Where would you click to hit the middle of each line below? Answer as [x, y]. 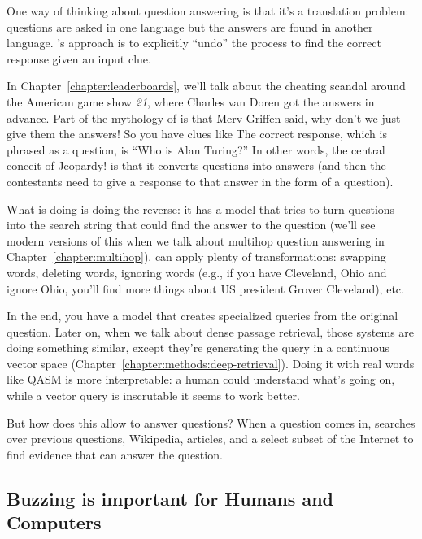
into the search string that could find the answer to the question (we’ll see [191, 225]
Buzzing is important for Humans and [170, 498]
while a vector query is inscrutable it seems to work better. [153, 396]
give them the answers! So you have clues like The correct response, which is [197, 134]
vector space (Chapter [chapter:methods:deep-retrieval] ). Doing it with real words [211, 363]
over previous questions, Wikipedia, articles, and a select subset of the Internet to [210, 439]
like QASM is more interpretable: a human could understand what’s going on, [201, 379]
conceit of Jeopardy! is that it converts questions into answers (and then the [196, 165]
